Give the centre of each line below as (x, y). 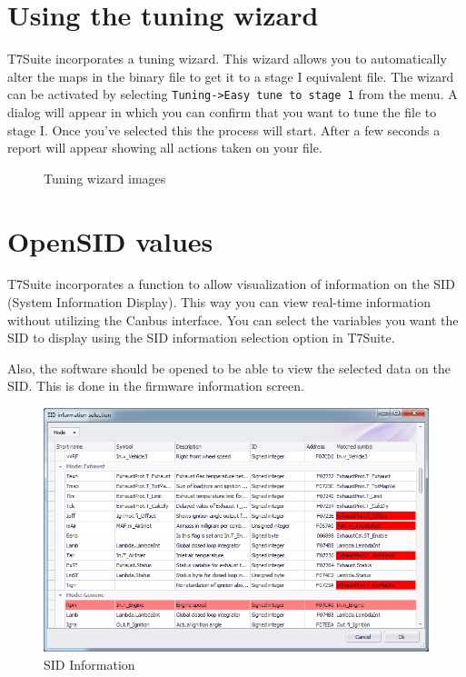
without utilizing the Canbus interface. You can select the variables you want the (233, 319)
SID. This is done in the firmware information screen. (156, 386)
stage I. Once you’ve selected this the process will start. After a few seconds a (224, 129)
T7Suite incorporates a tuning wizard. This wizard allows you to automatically (227, 59)
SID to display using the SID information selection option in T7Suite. (201, 338)
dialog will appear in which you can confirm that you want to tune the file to (222, 111)
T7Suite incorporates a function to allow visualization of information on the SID (231, 284)
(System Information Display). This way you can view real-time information (219, 302)
